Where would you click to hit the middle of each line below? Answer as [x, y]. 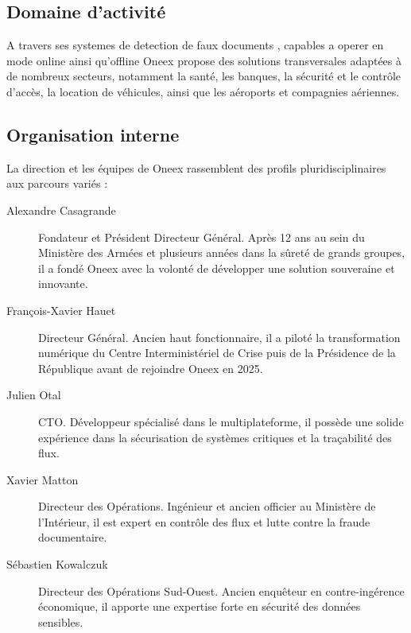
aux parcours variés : [57, 183]
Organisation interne [93, 134]
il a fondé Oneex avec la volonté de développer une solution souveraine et [217, 268]
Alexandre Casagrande [61, 210]
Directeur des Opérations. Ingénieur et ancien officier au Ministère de [207, 506]
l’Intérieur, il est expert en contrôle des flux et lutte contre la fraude [204, 521]
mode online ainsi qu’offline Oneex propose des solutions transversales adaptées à [204, 60]
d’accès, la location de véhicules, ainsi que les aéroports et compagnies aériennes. [203, 91]
